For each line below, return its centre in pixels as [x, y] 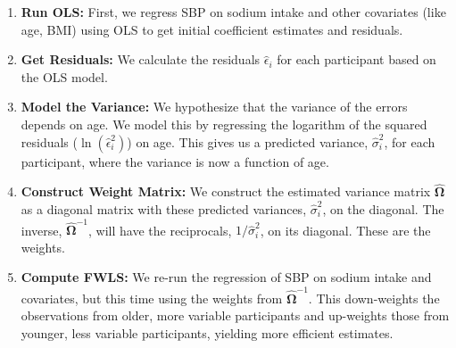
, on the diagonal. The [383, 208]
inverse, [41, 230]
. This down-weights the [374, 298]
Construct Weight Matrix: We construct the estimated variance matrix [226, 191]
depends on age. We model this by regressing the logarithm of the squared [224, 124]
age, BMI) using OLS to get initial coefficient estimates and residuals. [212, 29]
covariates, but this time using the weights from [152, 298]
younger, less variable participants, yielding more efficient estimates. [207, 332]
